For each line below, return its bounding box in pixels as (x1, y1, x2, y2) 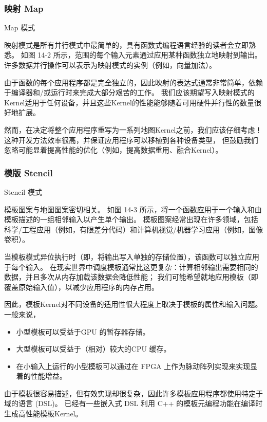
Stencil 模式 (4, 186, 42, 197)
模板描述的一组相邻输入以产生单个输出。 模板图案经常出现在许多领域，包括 (4, 214, 258, 225)
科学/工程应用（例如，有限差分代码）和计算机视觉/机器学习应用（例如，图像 (4, 224, 263, 234)
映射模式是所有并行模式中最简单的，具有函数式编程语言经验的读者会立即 (4, 39, 249, 50)
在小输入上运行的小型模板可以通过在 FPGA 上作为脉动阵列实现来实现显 (16, 360, 258, 371)
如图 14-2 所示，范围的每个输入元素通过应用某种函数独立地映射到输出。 (21, 49, 262, 60)
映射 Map (4, 2, 44, 14)
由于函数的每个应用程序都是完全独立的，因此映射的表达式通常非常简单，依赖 (4, 77, 263, 87)
